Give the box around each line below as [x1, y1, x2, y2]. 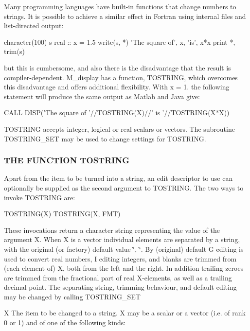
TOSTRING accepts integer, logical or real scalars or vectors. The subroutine [4, 123, 235, 134]
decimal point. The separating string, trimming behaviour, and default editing [4, 282, 237, 292]
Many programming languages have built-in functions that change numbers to [4, 1, 236, 11]
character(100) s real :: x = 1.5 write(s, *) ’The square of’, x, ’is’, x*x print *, [4, 36, 235, 47]
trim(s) [4, 46, 25, 56]
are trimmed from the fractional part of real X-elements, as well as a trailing [4, 272, 232, 282]
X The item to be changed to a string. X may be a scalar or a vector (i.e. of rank [4, 308, 246, 318]
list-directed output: [4, 20, 64, 31]
